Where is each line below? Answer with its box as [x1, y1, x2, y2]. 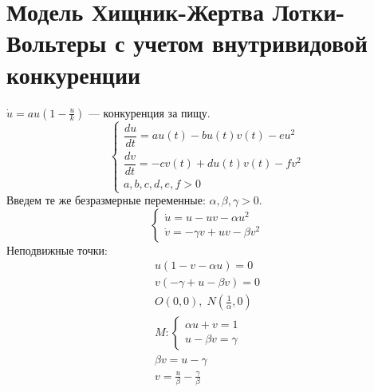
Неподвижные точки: [6, 241, 108, 258]
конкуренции [6, 57, 141, 90]
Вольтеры [6, 26, 107, 59]
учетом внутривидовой [133, 26, 368, 59]
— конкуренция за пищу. [88, 104, 211, 121]
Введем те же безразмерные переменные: [6, 192, 206, 208]
